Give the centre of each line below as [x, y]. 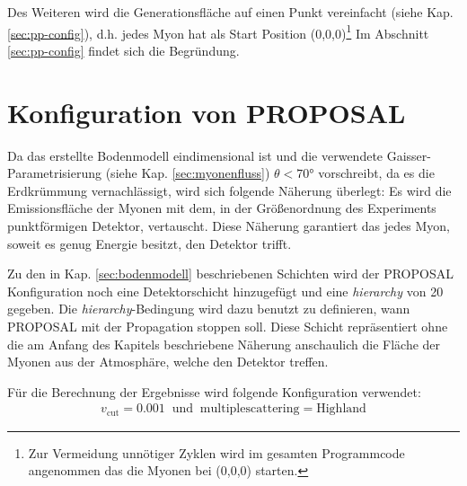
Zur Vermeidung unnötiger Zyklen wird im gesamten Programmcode [216, 452]
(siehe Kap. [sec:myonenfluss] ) [188, 173]
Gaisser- [409, 155]
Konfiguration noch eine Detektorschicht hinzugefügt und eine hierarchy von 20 [225, 291]
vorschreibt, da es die [376, 173]
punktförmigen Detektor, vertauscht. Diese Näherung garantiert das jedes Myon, [229, 225]
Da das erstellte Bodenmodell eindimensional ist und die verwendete [195, 155]
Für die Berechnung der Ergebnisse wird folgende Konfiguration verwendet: [214, 391]
